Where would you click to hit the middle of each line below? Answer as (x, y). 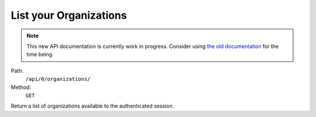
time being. (40, 54)
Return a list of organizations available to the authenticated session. (92, 106)
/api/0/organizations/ (58, 79)
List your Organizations (69, 15)
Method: (21, 87)
